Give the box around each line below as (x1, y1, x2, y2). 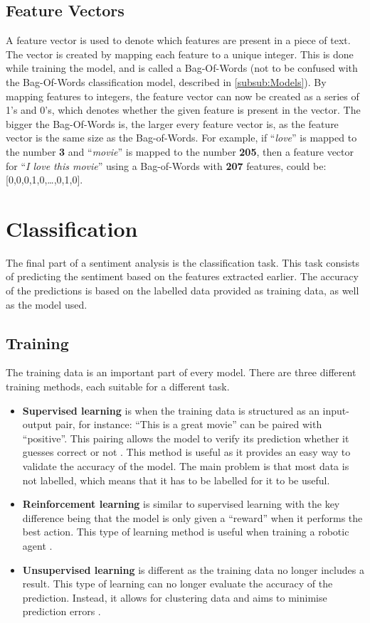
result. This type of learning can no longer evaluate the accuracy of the (22, 576, 333, 591)
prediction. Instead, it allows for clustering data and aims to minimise (22, 590, 327, 605)
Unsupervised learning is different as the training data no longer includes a (22, 562, 364, 577)
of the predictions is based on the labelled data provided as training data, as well (6, 283, 359, 298)
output (22, 417, 53, 432)
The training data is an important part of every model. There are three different (6, 365, 356, 380)
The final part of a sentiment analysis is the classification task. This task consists (6, 255, 360, 270)
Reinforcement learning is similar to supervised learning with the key (22, 496, 340, 511)
